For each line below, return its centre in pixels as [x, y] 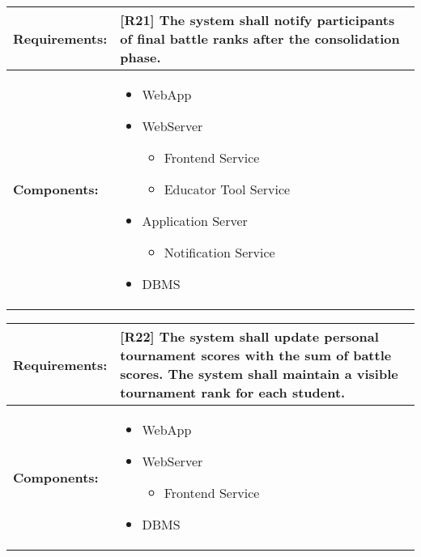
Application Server [195, 221]
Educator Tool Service [227, 189]
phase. [140, 57]
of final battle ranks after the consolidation [260, 38]
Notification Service [219, 252]
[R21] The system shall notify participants [257, 20]
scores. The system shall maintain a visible [259, 374]
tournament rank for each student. [233, 392]
